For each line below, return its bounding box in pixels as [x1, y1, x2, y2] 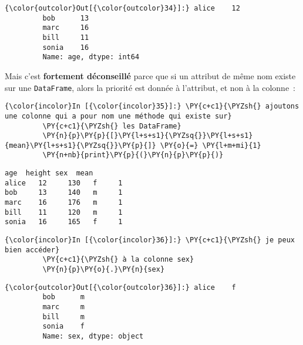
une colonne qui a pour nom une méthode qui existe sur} [5, 111, 232, 120]
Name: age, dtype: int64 [42, 53, 140, 62]
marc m [42, 303, 85, 311]
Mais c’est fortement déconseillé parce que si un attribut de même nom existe [5, 69, 296, 82]
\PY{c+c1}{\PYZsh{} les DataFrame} [42, 121, 181, 130]
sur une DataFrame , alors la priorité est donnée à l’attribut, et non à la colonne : [5, 81, 296, 93]
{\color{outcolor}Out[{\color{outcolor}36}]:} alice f [5, 283, 236, 292]
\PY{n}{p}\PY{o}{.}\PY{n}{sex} [42, 265, 165, 274]
